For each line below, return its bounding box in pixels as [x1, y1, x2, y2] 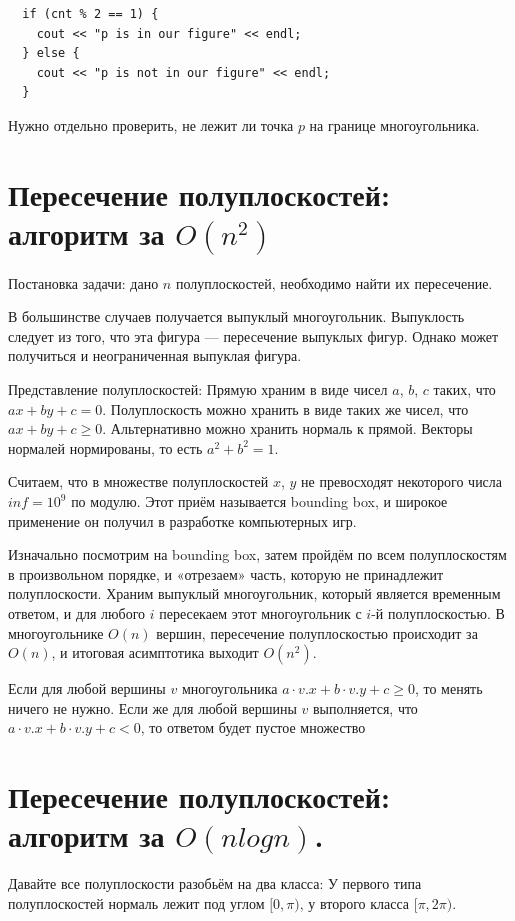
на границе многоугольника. [309, 114, 480, 135]
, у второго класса [299, 892, 410, 913]
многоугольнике [8, 622, 104, 643]
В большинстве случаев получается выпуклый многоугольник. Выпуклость [8, 306, 465, 327]
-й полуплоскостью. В [371, 603, 505, 623]
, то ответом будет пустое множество [140, 717, 366, 738]
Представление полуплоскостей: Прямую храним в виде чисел [8, 379, 388, 400]
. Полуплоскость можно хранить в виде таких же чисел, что [102, 398, 469, 419]
